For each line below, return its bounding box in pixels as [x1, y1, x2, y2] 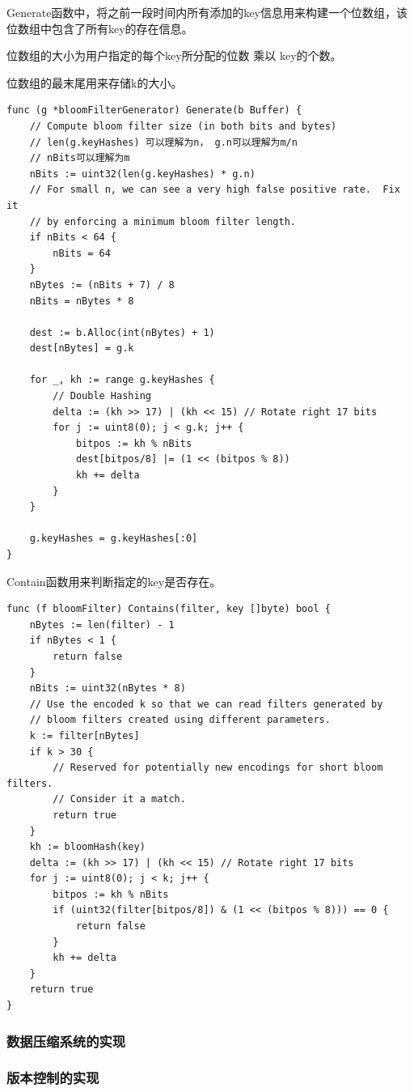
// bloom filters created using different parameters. [29, 714, 331, 726]
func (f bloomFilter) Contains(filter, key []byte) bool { [6, 603, 331, 615]
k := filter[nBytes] [29, 729, 140, 741]
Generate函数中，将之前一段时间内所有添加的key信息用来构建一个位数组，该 [6, 4, 408, 20]
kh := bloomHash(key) [29, 841, 146, 853]
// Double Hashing [53, 390, 151, 402]
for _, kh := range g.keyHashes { [29, 374, 215, 386]
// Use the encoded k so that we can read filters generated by [29, 698, 383, 710]
